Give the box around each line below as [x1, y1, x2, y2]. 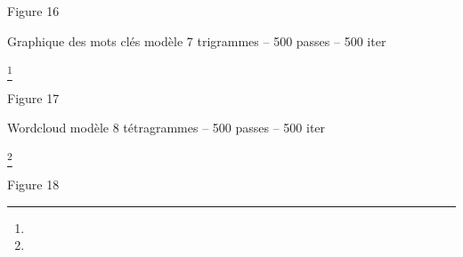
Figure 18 [7, 175, 60, 194]
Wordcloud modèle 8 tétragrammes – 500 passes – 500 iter [7, 118, 326, 137]
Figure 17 [7, 88, 60, 107]
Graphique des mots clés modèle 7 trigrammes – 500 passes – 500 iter [7, 31, 386, 50]
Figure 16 [7, 2, 60, 20]
